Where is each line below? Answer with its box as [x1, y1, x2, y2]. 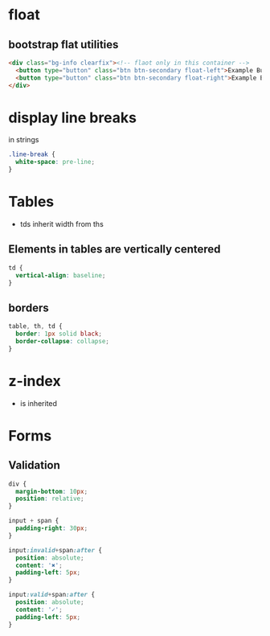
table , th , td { [8, 322, 63, 330]
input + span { [8, 517, 59, 525]
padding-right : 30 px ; [15, 524, 88, 532]
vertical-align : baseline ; [15, 271, 106, 279]
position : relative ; [15, 494, 84, 503]
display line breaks [8, 109, 137, 126]
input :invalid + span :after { [8, 546, 103, 554]
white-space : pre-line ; [15, 158, 95, 166]
